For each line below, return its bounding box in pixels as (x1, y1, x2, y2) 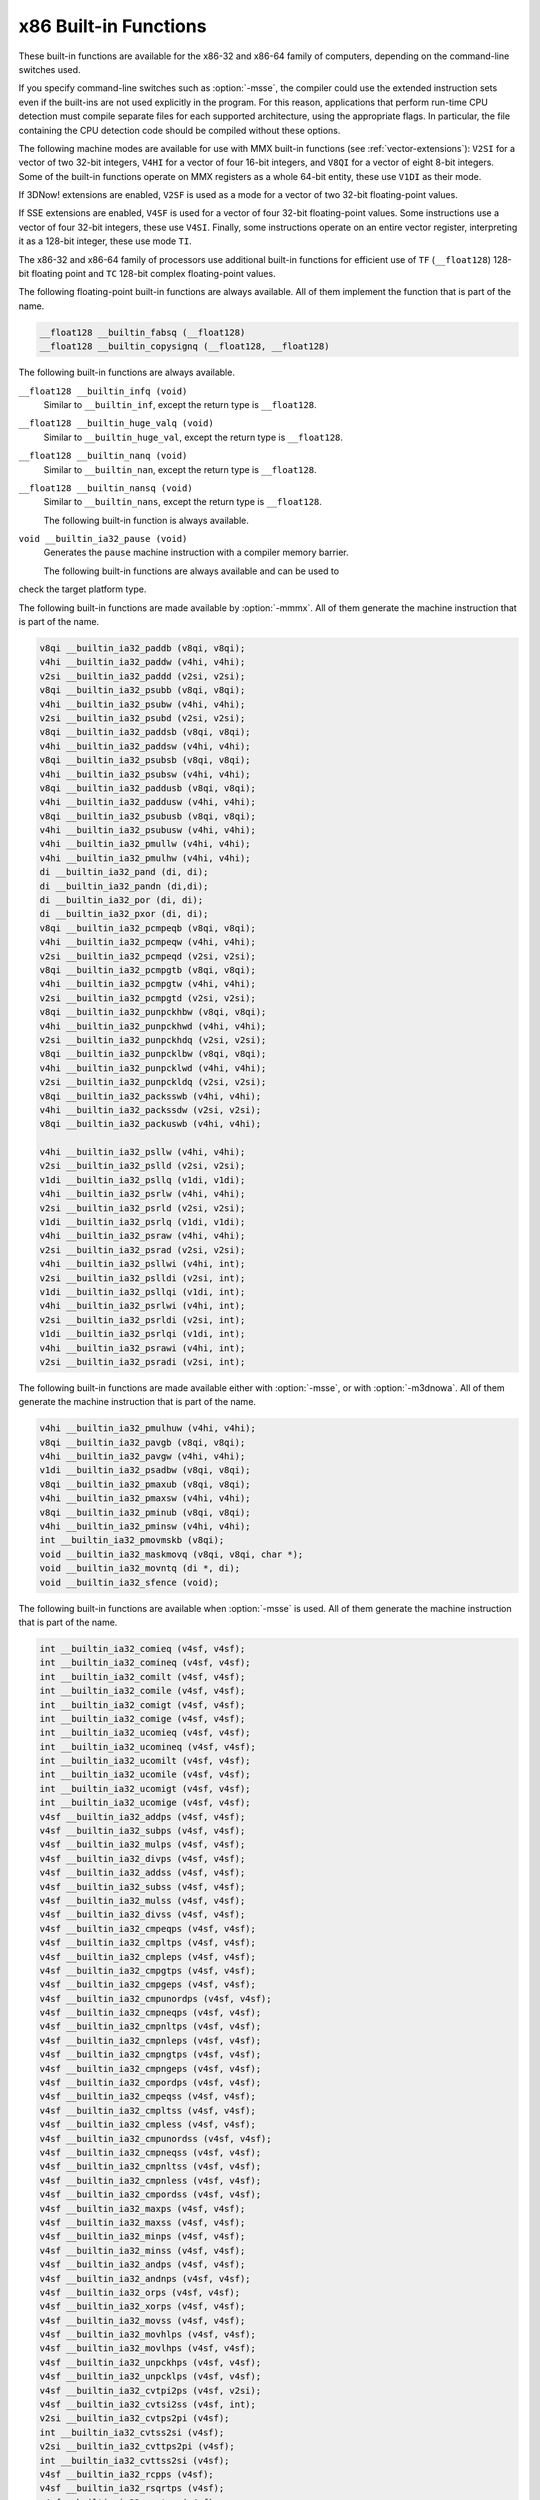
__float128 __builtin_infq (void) (18, 385, 188, 397)
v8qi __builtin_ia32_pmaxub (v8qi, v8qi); (39, 1478, 251, 1490)
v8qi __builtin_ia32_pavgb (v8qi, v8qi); (39, 1436, 246, 1448)
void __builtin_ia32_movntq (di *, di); (39, 1563, 240, 1574)
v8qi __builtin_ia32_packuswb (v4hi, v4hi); (39, 1118, 262, 1130)
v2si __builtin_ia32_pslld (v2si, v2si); (39, 1160, 246, 1172)
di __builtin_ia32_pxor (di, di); (39, 908, 209, 920)
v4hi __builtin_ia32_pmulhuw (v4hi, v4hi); (39, 1423, 257, 1434)
